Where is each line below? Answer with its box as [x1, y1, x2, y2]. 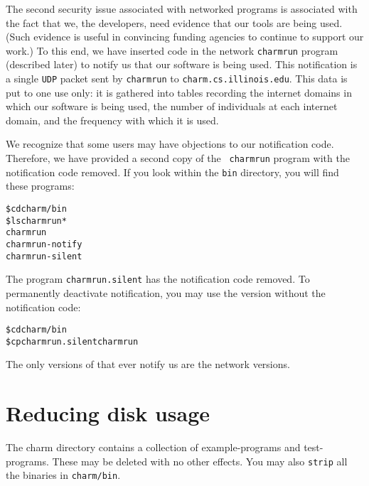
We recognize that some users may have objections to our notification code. [6, 136, 334, 151]
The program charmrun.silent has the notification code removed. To [6, 271, 310, 286]
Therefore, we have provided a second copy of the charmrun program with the [6, 151, 350, 166]
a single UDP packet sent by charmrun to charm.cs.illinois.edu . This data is [6, 71, 348, 86]
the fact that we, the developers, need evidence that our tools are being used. [6, 15, 343, 30]
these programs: [6, 178, 75, 193]
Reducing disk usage [6, 399, 210, 428]
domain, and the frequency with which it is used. [6, 112, 219, 127]
